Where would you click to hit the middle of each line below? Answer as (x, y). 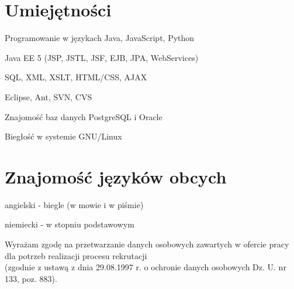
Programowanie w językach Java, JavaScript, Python (100, 38)
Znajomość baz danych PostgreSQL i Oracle (84, 116)
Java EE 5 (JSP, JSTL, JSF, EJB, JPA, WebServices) (102, 57)
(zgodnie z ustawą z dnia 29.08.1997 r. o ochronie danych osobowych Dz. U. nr (146, 267)
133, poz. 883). (31, 278)
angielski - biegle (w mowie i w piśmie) (74, 204)
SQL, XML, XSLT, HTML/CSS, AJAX (76, 77)
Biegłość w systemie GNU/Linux (63, 136)
